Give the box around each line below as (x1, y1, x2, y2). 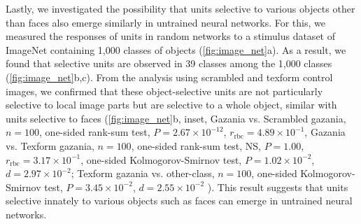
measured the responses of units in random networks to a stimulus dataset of (6, 29, 335, 43)
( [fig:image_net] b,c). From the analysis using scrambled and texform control (6, 69, 333, 84)
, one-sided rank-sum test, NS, (131, 138, 261, 153)
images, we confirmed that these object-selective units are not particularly (6, 83, 323, 98)
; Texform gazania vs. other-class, (71, 166, 215, 181)
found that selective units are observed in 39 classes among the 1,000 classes (6, 56, 332, 71)
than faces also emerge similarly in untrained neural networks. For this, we (6, 15, 325, 29)
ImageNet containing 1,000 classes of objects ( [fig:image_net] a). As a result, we (6, 42, 346, 57)
